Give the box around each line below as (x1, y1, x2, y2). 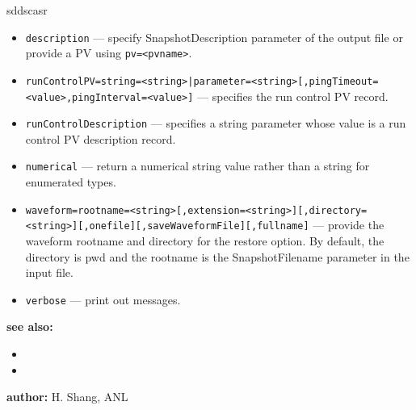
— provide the (313, 216, 384, 233)
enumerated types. (25, 174, 116, 190)
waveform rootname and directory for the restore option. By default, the (25, 232, 384, 249)
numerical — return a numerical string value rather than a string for (25, 157, 370, 174)
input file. (25, 264, 74, 281)
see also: (6, 318, 53, 335)
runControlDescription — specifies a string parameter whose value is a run (25, 115, 406, 132)
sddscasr (6, 2, 48, 18)
